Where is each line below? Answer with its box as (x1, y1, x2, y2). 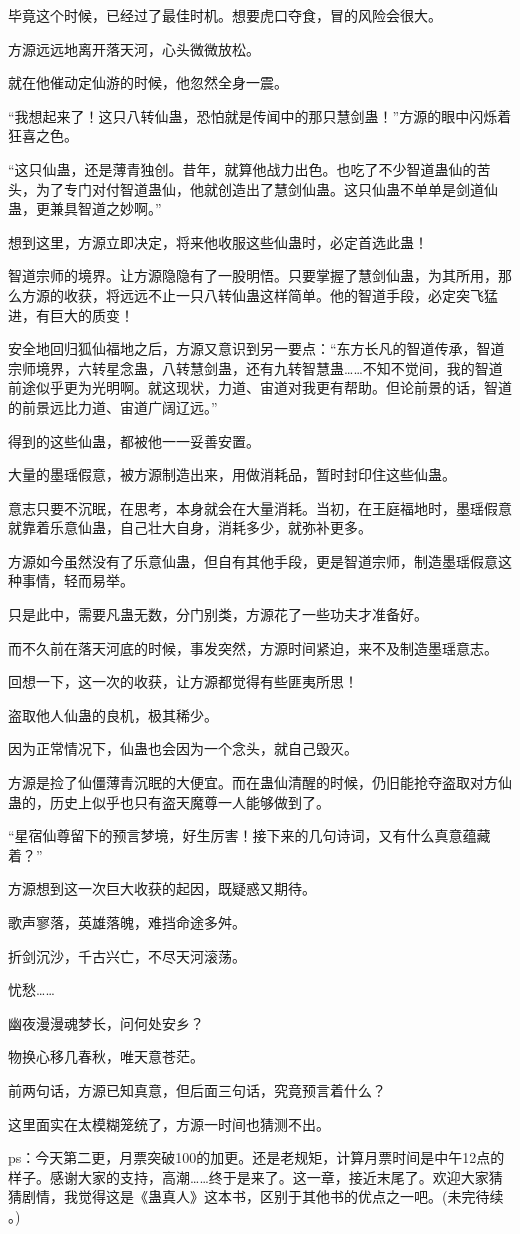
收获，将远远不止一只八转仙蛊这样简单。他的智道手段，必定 (63, 284, 456, 305)
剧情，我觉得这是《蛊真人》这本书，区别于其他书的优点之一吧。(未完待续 (21, 1186, 504, 1207)
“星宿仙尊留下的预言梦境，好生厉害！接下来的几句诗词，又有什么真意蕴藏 (8, 825, 491, 846)
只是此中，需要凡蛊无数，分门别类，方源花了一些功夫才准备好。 (8, 604, 428, 625)
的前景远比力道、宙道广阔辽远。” (8, 396, 218, 417)
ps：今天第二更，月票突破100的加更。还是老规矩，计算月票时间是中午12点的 (8, 1147, 505, 1168)
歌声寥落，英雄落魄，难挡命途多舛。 (8, 912, 246, 932)
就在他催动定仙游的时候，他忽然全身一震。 (8, 72, 288, 93)
